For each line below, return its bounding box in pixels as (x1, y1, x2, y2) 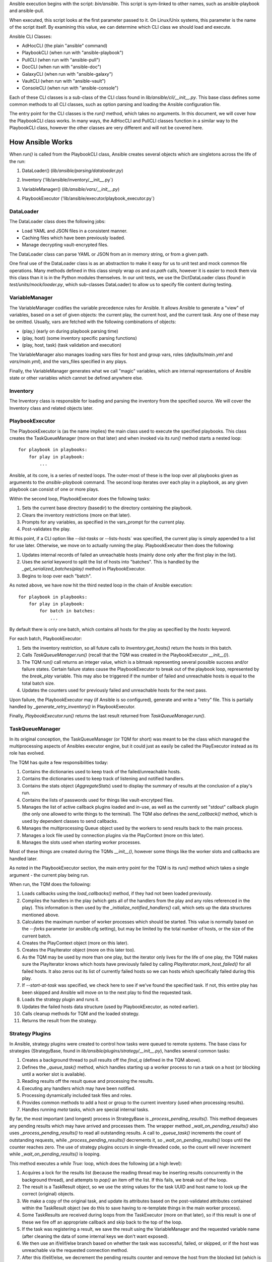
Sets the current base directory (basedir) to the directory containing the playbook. (22, 505, 192, 511)
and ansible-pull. (9, 8, 44, 14)
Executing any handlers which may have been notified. (22, 1085, 135, 1091)
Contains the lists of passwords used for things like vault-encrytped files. (22, 797, 174, 803)
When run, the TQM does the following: (9, 881, 91, 887)
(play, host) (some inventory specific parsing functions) (22, 335, 137, 341)
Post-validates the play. (22, 526, 71, 532)
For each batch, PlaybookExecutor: (9, 636, 83, 642)
